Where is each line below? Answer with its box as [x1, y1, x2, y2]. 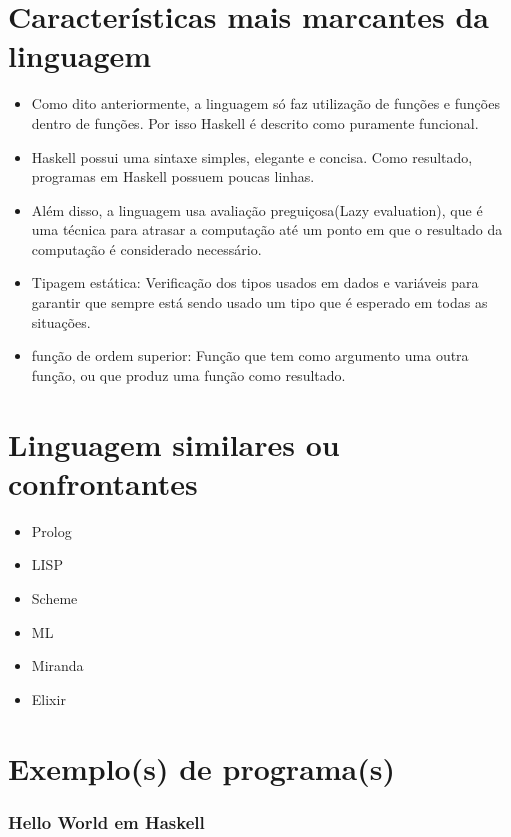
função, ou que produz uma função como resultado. [31, 364, 346, 385]
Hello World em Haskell [8, 809, 205, 834]
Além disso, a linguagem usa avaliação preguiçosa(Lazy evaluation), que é [31, 199, 483, 220]
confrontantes [8, 462, 198, 503]
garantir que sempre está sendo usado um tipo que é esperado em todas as [31, 292, 488, 313]
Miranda [31, 655, 84, 676]
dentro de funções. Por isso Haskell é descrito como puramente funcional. [31, 112, 479, 133]
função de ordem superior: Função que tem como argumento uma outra [31, 345, 469, 366]
